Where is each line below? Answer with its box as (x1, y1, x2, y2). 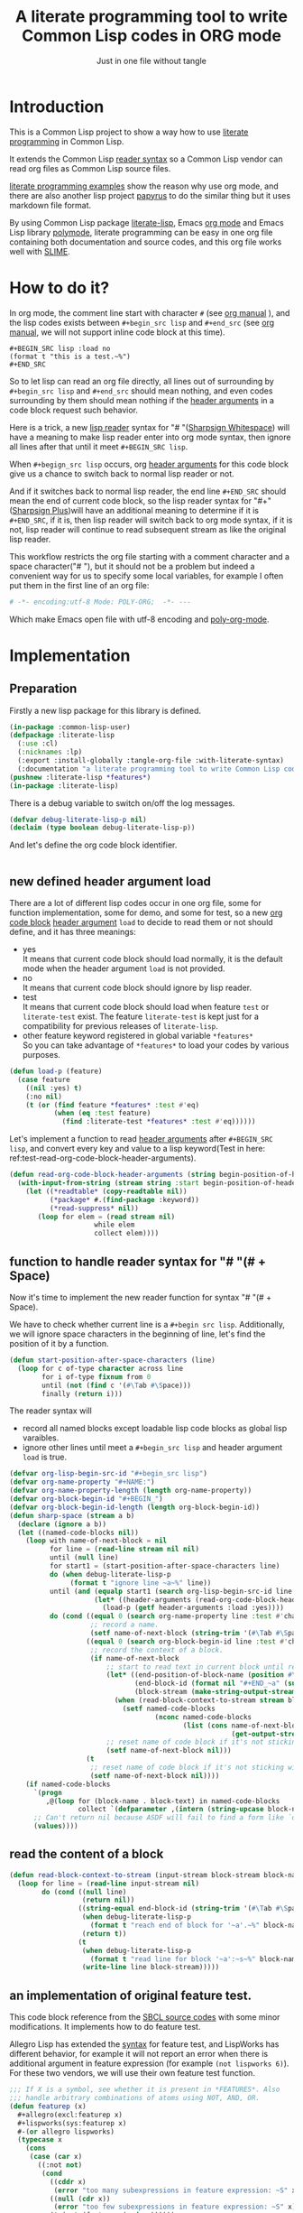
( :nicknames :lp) (17, 747, 83, 757)
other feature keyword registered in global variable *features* (22, 1031, 254, 1042)
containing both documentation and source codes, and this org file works (9, 236, 282, 247)
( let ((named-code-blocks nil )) (17, 1528, 140, 1537)
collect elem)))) (94, 1229, 160, 1238)
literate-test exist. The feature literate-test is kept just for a (22, 1011, 260, 1022)
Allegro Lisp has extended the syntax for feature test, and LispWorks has (9, 2039, 280, 2050)
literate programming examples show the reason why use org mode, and (9, 181, 280, 191)
